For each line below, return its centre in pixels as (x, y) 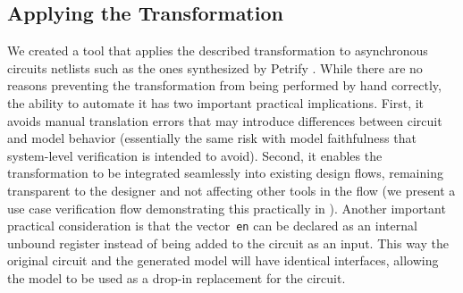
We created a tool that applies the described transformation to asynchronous (218, 50)
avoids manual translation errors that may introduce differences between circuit (225, 120)
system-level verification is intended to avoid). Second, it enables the (195, 155)
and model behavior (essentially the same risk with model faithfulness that (212, 138)
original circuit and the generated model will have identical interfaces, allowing (223, 260)
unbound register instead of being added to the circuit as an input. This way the (228, 243)
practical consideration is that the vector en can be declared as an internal (212, 226)
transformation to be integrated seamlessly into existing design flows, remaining (225, 173)
